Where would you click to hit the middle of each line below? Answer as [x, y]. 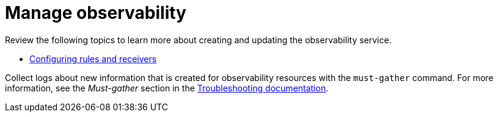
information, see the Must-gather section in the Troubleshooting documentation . [167, 88]
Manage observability [96, 13]
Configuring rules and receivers [93, 58]
